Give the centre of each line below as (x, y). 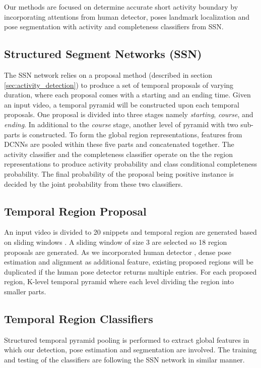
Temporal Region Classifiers (79, 318)
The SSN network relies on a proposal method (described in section (108, 74)
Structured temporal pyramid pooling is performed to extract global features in (127, 339)
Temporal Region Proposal (75, 211)
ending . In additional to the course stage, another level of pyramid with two (121, 124)
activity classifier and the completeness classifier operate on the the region (119, 154)
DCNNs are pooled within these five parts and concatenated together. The (119, 144)
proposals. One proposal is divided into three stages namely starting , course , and (129, 114)
